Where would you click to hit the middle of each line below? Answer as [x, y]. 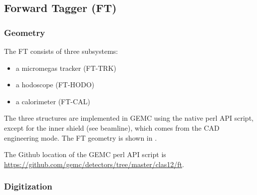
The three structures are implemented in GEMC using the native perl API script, [129, 118]
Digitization [28, 186]
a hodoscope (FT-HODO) [55, 85]
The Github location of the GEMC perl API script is [85, 154]
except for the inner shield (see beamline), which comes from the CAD [112, 127]
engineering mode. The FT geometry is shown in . [81, 137]
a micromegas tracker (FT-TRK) [66, 68]
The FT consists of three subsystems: [61, 51]
